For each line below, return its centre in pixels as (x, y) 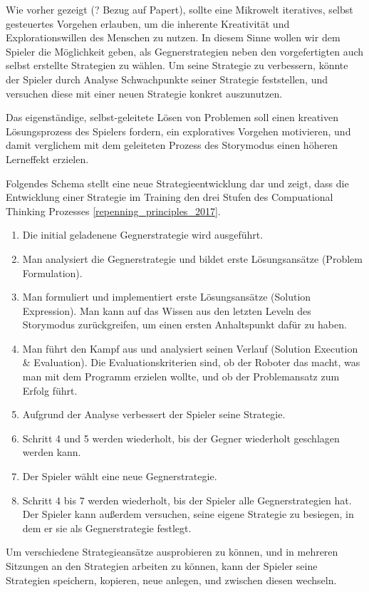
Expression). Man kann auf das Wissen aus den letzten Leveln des (167, 310)
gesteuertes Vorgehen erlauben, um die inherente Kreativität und (148, 23)
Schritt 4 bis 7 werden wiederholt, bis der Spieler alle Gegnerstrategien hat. (187, 500)
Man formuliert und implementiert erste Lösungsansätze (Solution (167, 297)
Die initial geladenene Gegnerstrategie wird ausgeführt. (143, 235)
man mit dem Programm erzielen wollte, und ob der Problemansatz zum (181, 377)
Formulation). (52, 272)
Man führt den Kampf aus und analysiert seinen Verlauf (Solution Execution (190, 348)
